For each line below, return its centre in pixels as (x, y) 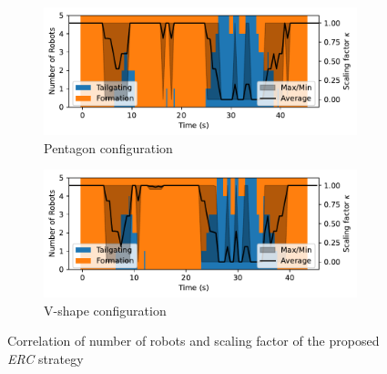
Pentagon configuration (108, 147)
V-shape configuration (105, 310)
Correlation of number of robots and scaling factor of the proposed (193, 341)
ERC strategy (46, 358)
